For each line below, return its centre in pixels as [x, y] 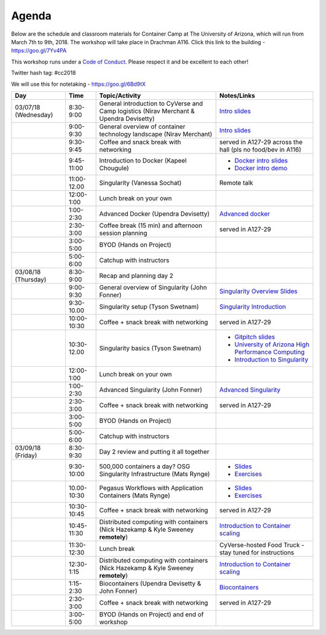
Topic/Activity [120, 95]
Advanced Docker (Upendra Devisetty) [155, 213]
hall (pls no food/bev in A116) [260, 149]
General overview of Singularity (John [153, 287]
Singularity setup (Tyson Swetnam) [149, 306]
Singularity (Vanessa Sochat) [140, 182]
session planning [123, 233]
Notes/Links [237, 95]
